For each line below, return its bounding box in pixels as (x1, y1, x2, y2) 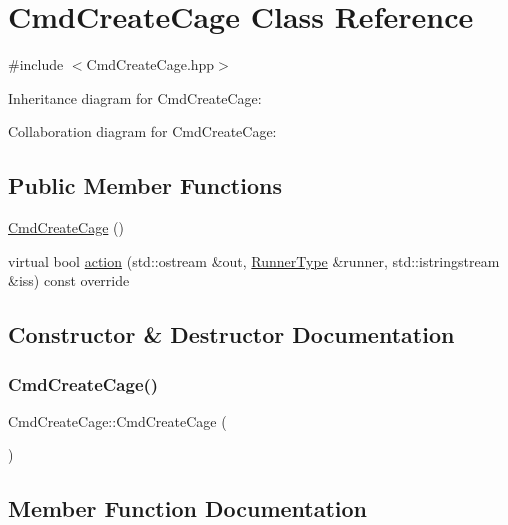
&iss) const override (8, 270, 130, 291)
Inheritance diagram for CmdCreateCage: (8, 87, 262, 108)
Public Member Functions (8, 170, 282, 201)
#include (8, 54, 64, 75)
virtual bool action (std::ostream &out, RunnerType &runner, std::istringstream (8, 250, 500, 271)
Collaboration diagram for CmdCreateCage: (8, 121, 277, 142)
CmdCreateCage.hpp (86, 54, 215, 75)
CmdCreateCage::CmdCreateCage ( (8, 410, 227, 431)
